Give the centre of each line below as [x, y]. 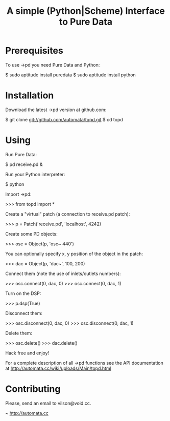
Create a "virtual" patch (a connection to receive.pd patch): [68, 214]
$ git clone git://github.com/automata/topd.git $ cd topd [64, 119]
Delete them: [19, 333]
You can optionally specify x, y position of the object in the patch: [74, 254]
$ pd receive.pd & [24, 164]
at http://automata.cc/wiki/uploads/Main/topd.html [58, 368]
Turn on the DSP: [23, 293]
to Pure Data [86, 22]
